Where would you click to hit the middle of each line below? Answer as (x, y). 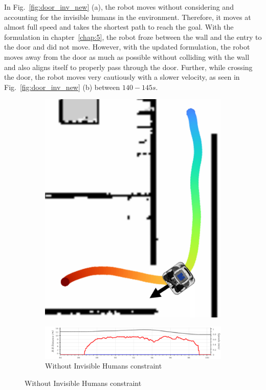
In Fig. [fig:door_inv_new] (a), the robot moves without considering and (119, 7)
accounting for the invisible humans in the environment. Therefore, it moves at (128, 17)
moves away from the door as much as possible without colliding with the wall (127, 56)
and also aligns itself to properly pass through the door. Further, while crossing (128, 67)
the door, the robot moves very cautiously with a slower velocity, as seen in (122, 77)
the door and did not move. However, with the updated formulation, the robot (127, 47)
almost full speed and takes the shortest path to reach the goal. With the (119, 27)
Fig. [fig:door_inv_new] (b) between (62, 87)
